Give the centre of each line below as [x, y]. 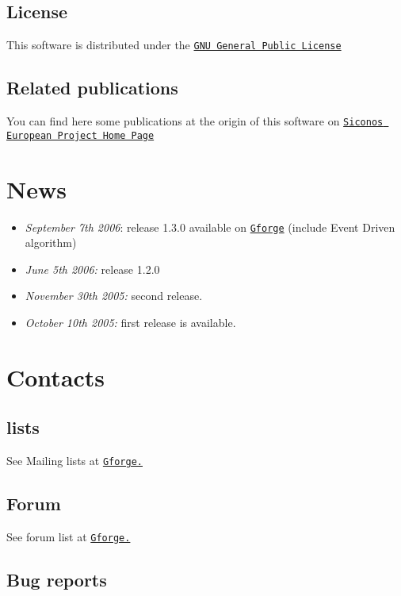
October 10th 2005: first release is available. [130, 322]
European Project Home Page [80, 135]
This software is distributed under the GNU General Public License [174, 45]
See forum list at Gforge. [69, 536]
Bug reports [57, 580]
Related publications [92, 88]
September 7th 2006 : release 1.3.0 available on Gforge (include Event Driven [210, 227]
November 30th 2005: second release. [114, 296]
